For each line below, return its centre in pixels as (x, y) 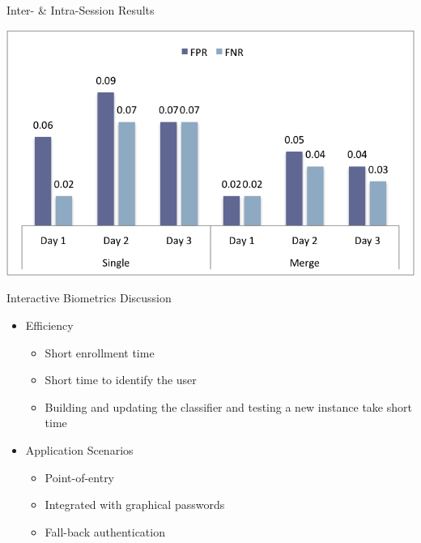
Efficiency (49, 325)
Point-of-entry (80, 477)
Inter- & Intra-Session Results (81, 10)
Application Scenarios (79, 449)
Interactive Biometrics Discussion (89, 298)
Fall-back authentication (105, 531)
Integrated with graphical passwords (135, 505)
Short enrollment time (100, 352)
